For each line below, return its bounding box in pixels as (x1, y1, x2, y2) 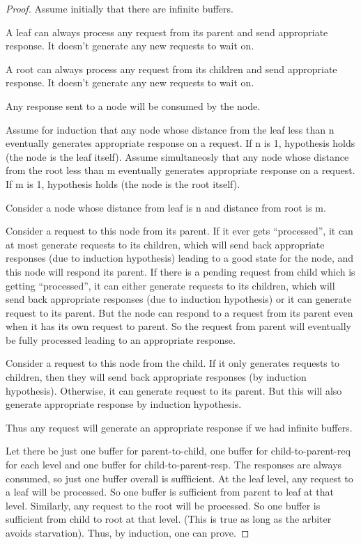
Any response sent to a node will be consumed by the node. (6, 98, 261, 113)
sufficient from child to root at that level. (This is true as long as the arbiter (6, 512, 332, 526)
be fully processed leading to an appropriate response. (6, 332, 236, 347)
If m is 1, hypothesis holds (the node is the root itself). (6, 176, 240, 191)
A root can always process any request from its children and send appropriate (6, 61, 337, 76)
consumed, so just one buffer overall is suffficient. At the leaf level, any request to (6, 471, 353, 485)
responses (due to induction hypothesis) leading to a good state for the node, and (6, 251, 354, 265)
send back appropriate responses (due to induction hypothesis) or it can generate (6, 292, 352, 306)
